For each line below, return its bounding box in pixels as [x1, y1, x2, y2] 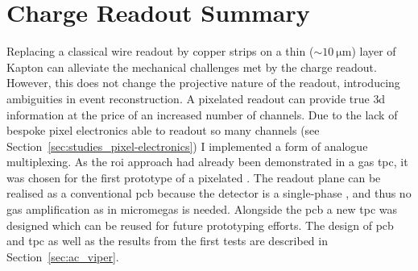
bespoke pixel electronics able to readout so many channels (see [6, 122, 320, 139]
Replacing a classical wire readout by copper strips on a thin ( [6, 43, 314, 60]
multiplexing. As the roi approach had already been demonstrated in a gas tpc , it [6, 153, 408, 170]
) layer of [351, 43, 396, 60]
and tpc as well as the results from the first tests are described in [6, 232, 328, 249]
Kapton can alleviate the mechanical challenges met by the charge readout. [6, 58, 377, 75]
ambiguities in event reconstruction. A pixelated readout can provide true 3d [6, 90, 386, 106]
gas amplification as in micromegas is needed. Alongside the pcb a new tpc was [6, 201, 398, 218]
